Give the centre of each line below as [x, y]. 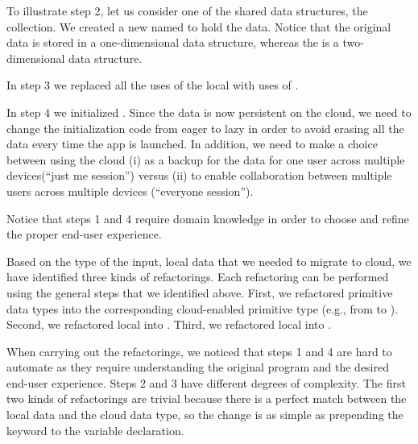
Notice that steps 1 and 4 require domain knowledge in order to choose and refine [208, 218]
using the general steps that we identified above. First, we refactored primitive [200, 292]
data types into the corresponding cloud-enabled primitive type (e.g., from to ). [203, 308]
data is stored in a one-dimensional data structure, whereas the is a [173, 42]
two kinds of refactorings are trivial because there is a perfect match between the [207, 398]
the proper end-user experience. [84, 234]
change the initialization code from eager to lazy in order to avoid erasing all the [205, 128]
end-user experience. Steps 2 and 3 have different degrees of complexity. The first [206, 382]
